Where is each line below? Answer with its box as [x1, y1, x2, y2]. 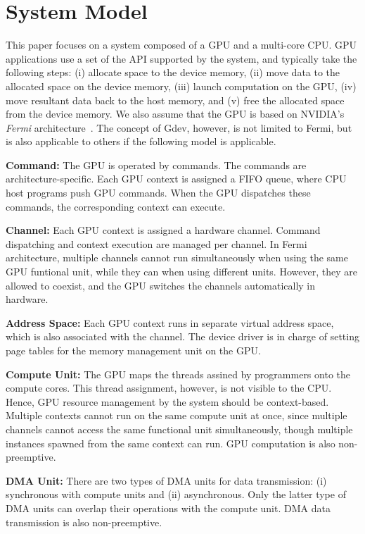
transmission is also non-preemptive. [6, 514, 162, 529]
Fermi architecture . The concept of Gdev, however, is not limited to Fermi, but [6, 120, 352, 135]
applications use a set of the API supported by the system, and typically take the [6, 51, 357, 66]
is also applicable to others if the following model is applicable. [6, 134, 276, 149]
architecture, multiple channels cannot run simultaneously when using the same [6, 250, 349, 265]
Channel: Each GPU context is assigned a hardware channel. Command [6, 223, 321, 237]
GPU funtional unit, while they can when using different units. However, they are [6, 264, 357, 279]
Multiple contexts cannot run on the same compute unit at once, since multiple [6, 408, 347, 423]
